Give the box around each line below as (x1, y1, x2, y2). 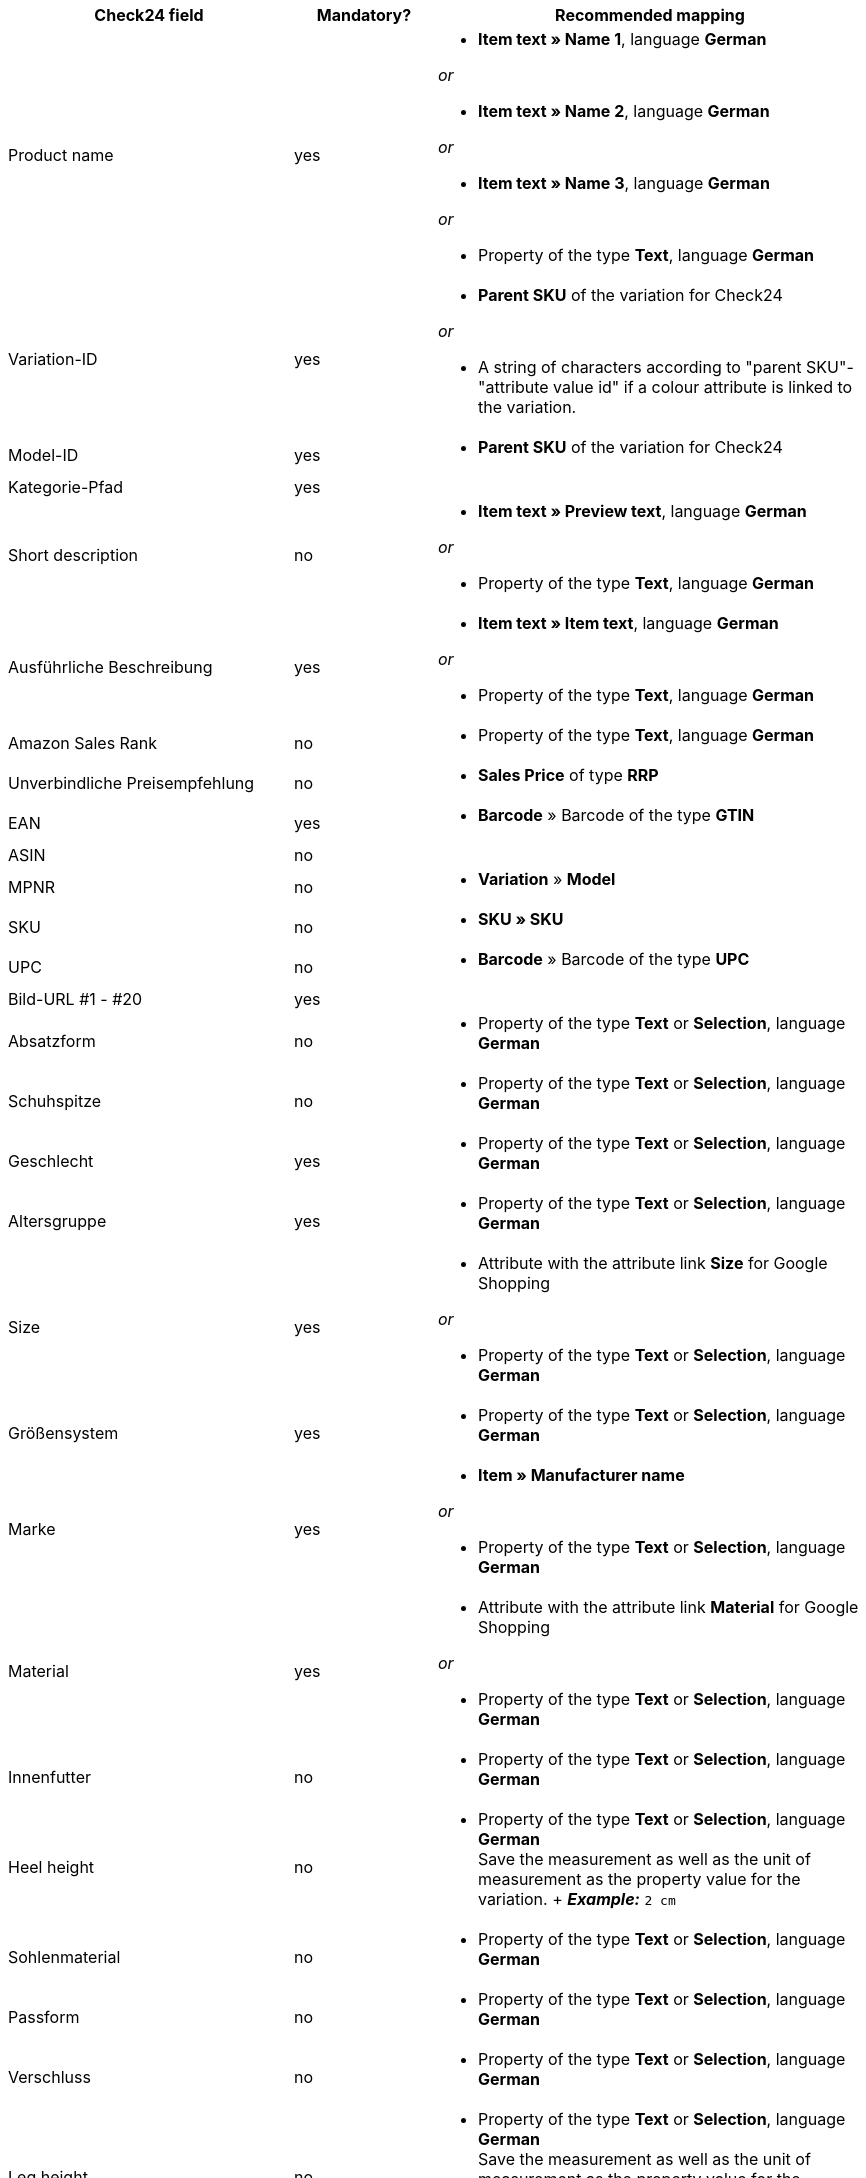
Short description (8, 545, 139, 565)
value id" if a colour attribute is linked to (553, 377, 853, 397)
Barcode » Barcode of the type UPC (477, 949, 750, 969)
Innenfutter (8, 1767, 92, 1787)
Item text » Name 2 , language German (477, 101, 770, 121)
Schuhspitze (8, 1091, 102, 1111)
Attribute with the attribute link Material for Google (477, 1597, 859, 1617)
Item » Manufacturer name (477, 1465, 685, 1485)
